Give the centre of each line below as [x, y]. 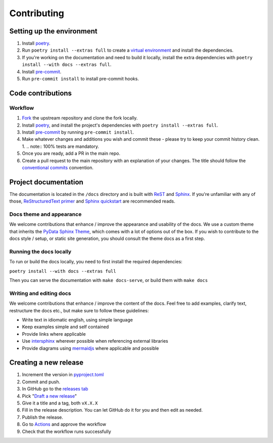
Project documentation [46, 182]
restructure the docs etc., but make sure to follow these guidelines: [79, 310]
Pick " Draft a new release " [49, 396]
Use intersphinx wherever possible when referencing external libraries [95, 341]
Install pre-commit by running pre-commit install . [78, 132]
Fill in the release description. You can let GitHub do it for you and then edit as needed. [112, 410]
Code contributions [40, 93]
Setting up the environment [53, 31]
